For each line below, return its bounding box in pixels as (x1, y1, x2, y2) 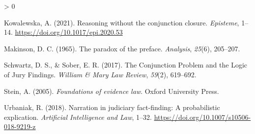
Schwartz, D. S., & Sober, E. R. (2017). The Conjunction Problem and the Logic (4, 60, 248, 70)
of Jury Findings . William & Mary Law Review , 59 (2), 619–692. (4, 69, 197, 79)
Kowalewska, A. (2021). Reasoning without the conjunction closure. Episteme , (4, 17, 239, 27)
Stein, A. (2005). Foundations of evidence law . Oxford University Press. (4, 86, 219, 96)
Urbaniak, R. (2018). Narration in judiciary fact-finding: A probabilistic (4, 102, 220, 112)
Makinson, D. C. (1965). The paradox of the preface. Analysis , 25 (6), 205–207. (4, 43, 240, 53)
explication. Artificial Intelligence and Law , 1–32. (4, 112, 152, 122)
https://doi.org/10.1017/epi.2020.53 (15, 27, 123, 37)
